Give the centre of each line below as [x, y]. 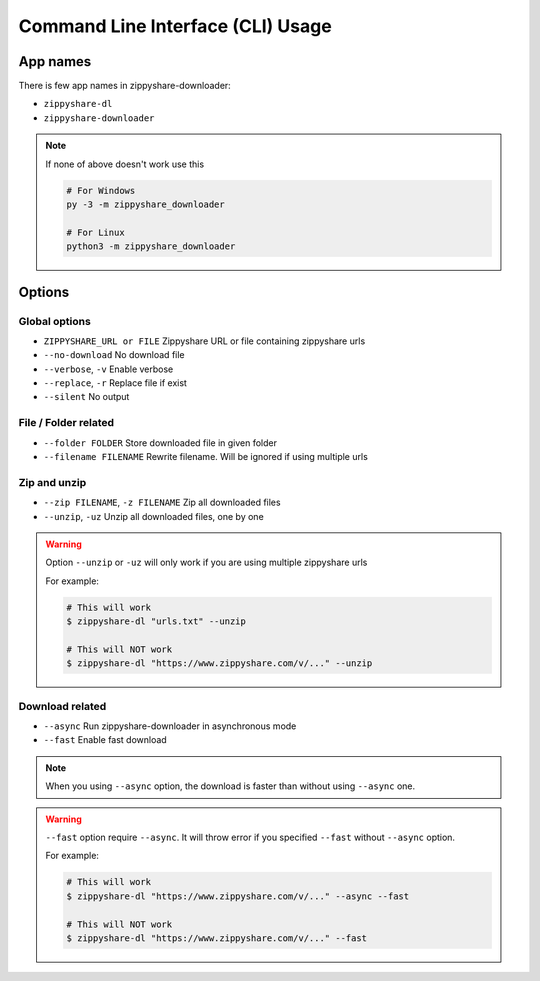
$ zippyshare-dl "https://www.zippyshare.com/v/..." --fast [217, 938]
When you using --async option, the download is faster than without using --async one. [230, 786]
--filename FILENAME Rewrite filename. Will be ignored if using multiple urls [206, 457]
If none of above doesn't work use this [125, 164]
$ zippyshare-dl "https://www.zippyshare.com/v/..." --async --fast [238, 896]
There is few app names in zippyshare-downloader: [125, 86]
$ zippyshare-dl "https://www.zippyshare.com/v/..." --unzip [219, 663]
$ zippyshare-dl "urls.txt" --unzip [156, 621]
